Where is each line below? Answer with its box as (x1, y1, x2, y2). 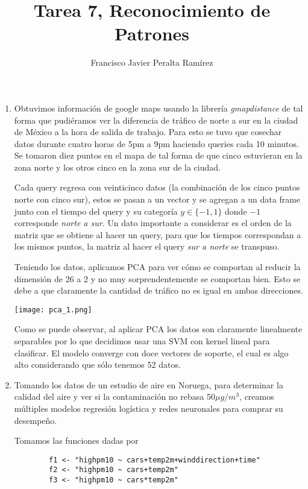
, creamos (239, 390, 274, 403)
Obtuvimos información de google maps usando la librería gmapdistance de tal (14, 101, 303, 114)
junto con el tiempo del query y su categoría (14, 204, 178, 217)
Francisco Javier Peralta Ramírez (90, 56, 213, 69)
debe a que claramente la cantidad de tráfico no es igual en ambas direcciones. (14, 284, 303, 297)
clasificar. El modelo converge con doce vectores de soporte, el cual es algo (14, 346, 289, 359)
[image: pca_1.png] (14, 305, 92, 314)
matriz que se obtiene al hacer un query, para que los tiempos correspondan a (14, 228, 301, 241)
